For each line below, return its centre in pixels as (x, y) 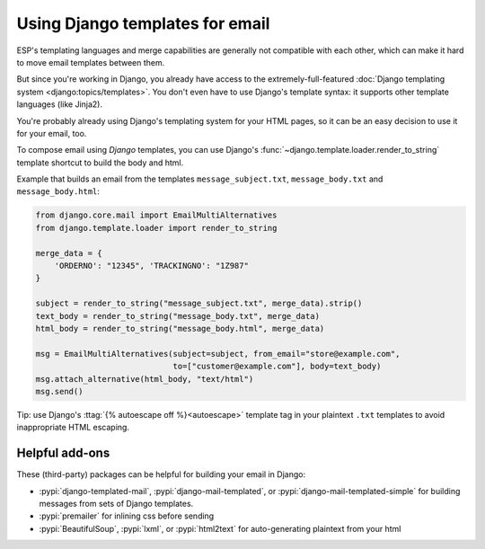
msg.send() (59, 391)
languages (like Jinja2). (60, 104)
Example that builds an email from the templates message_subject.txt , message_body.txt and (200, 179)
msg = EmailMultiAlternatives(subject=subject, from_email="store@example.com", (218, 354)
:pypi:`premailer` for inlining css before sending (127, 516)
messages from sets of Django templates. (116, 503)
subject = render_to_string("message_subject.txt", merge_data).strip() (199, 304)
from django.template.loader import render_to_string (156, 228)
